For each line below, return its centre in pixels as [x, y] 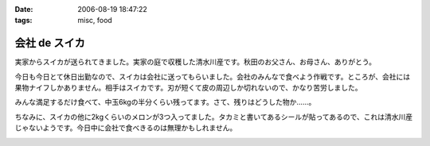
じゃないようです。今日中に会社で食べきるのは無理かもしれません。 [126, 128]
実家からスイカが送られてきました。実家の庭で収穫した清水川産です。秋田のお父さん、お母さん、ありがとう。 [195, 62]
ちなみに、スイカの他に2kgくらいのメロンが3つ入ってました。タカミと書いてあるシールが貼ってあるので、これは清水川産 [214, 117]
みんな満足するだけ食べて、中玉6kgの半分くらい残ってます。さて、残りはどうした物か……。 [165, 102]
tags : [23, 21]
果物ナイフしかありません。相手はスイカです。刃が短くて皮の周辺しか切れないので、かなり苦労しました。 [188, 88]
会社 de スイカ [50, 43]
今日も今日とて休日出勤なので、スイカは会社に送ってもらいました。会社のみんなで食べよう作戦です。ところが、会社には [212, 76]
